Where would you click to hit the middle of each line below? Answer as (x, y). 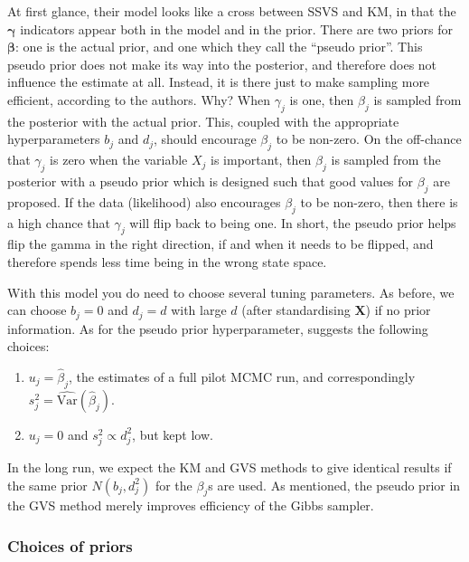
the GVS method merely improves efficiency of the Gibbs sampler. (191, 505)
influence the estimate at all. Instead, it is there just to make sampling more (219, 82)
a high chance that (59, 222)
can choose (37, 310)
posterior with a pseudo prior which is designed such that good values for (211, 181)
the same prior (47, 485)
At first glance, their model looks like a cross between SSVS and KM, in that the (232, 11)
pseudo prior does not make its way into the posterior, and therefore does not (222, 64)
